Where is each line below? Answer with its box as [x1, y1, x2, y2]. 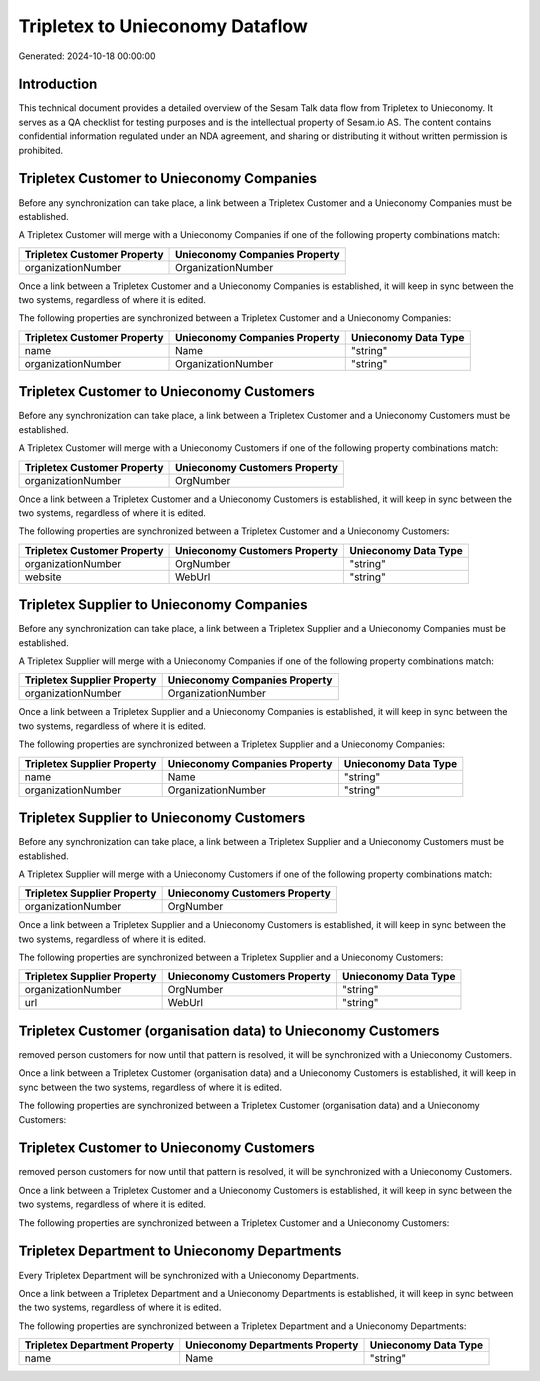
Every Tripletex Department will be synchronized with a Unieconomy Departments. [18, 1269, 360, 1281]
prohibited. [18, 144, 64, 156]
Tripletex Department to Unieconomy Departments [18, 1243, 342, 1260]
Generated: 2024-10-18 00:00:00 [18, 50, 156, 62]
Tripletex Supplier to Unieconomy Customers [18, 810, 306, 827]
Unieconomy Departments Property [185, 1338, 359, 1352]
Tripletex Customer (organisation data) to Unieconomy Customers [18, 1022, 440, 1039]
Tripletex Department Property [24, 1338, 175, 1352]
